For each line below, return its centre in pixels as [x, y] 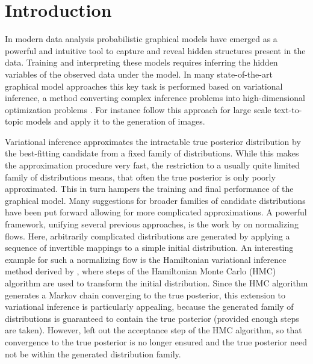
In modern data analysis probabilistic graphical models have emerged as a [141, 39]
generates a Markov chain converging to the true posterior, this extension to [145, 295]
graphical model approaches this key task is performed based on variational [144, 86]
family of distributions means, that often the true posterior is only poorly [140, 177]
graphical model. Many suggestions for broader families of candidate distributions [155, 200]
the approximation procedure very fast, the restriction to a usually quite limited [153, 165]
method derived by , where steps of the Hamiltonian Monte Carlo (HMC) [141, 271]
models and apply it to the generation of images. [115, 121]
